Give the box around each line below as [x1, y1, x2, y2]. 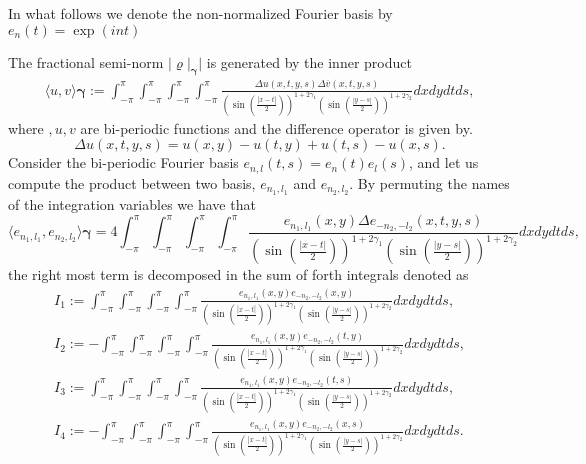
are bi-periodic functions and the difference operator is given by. [80, 117, 473, 138]
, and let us [409, 152, 479, 173]
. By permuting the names [349, 172, 510, 193]
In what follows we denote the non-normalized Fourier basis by [8, 3, 393, 23]
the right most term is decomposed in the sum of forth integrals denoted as [8, 264, 469, 285]
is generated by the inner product [206, 51, 412, 72]
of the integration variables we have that [8, 193, 256, 214]
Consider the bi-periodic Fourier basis [8, 152, 239, 173]
